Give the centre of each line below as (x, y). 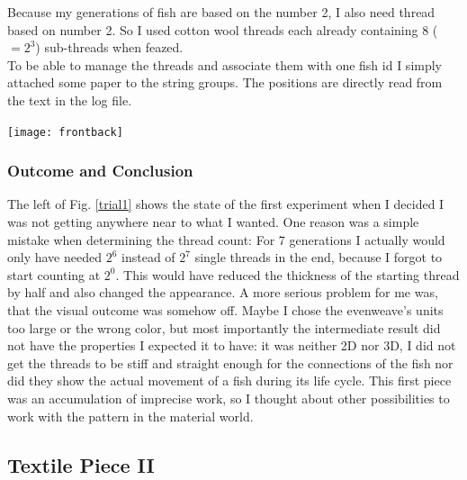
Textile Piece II (81, 464)
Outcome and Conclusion (100, 171)
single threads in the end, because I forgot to (319, 257)
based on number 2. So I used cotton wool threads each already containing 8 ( (223, 29)
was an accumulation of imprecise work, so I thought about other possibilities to (229, 398)
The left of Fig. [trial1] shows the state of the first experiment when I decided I (226, 204)
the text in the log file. (70, 100)
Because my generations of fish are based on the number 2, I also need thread (221, 12)
